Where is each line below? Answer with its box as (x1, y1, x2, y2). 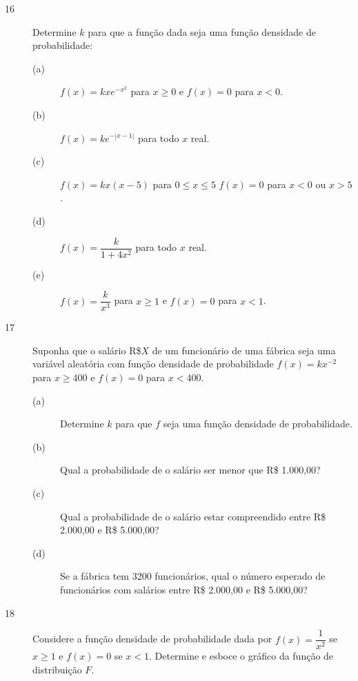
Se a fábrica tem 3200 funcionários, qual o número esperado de (60, 569, 326, 583)
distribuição (32, 662, 82, 676)
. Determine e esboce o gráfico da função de (148, 649, 334, 663)
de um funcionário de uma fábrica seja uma (152, 343, 336, 357)
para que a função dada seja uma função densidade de (88, 24, 317, 39)
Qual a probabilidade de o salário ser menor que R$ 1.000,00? (60, 463, 321, 477)
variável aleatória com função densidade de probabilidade (32, 356, 274, 371)
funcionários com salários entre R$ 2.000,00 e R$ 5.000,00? (60, 582, 308, 596)
